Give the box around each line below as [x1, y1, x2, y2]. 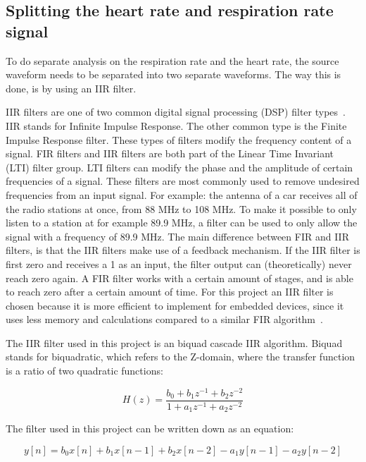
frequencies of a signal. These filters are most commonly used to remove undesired [6, 174, 360, 188]
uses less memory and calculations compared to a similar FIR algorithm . [6, 312, 323, 327]
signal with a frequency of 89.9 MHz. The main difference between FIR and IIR [6, 229, 349, 243]
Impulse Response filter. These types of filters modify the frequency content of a [6, 132, 352, 147]
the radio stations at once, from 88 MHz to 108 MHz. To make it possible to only [6, 201, 357, 216]
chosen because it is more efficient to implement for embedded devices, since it [6, 298, 344, 312]
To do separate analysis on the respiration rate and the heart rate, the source [6, 53, 339, 68]
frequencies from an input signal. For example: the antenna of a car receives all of [6, 187, 358, 202]
